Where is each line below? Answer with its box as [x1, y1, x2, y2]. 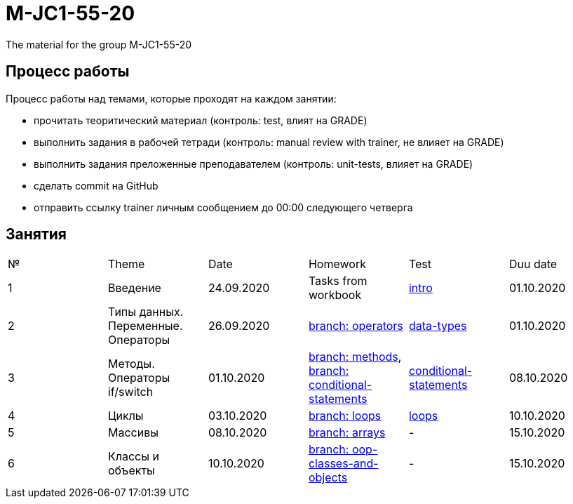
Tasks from [308, 274, 368, 289]
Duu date [508, 257, 558, 272]
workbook [308, 288, 362, 303]
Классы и [107, 449, 159, 464]
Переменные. [107, 319, 183, 333]
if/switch [107, 385, 154, 399]
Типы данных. [107, 305, 184, 319]
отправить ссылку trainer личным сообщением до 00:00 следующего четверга [34, 201, 413, 213]
